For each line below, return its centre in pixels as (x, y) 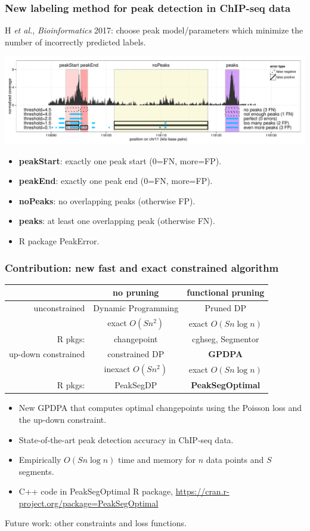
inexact (117, 368)
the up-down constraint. (63, 419)
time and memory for (156, 460)
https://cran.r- (202, 491)
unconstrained (59, 308)
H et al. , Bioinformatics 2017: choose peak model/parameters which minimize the (154, 30)
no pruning (136, 292)
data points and (235, 460)
